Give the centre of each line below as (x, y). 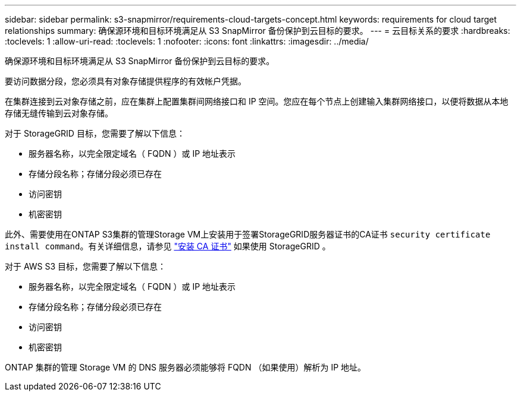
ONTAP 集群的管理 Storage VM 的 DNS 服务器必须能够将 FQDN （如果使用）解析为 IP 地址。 (186, 367)
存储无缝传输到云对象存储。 (59, 113)
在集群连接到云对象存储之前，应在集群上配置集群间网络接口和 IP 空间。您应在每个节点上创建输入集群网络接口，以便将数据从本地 (257, 101)
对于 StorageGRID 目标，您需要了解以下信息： (95, 133)
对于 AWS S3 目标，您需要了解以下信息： (86, 266)
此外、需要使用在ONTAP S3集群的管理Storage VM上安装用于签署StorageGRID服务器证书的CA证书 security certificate (248, 234)
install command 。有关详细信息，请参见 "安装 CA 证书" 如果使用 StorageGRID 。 (168, 246)
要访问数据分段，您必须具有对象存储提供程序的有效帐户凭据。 (125, 81)
